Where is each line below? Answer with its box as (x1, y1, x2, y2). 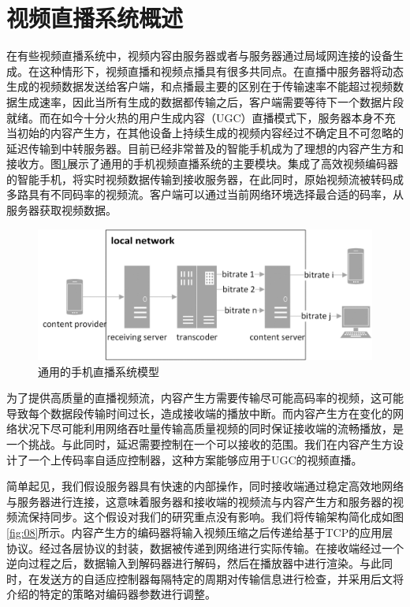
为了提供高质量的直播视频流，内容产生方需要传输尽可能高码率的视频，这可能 (6, 389, 404, 406)
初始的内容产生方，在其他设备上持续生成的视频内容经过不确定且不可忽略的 (17, 125, 404, 141)
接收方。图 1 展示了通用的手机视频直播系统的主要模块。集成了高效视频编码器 (6, 155, 398, 172)
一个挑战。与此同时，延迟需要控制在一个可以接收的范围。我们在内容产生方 (6, 436, 393, 452)
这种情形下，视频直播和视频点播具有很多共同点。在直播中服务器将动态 (39, 62, 404, 79)
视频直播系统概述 (6, 2, 184, 34)
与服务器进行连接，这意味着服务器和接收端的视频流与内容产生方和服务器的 (6, 493, 393, 509)
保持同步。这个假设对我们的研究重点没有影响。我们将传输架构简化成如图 (28, 508, 404, 525)
